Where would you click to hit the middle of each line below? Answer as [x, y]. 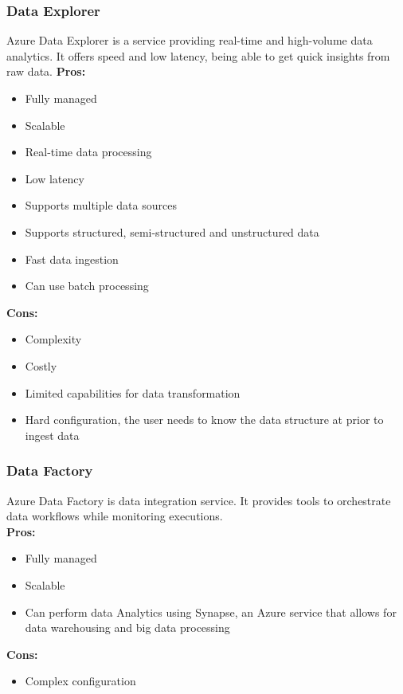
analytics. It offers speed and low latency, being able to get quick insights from [198, 55]
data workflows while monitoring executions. [115, 516]
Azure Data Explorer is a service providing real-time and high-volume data [190, 40]
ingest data [52, 435]
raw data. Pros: [46, 71]
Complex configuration [80, 681]
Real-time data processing [88, 152]
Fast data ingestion [72, 259]
